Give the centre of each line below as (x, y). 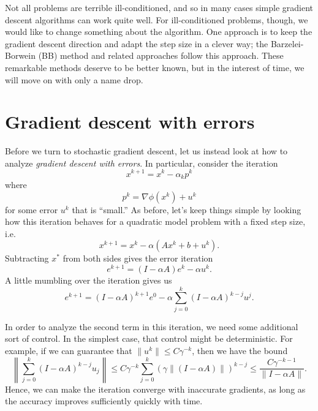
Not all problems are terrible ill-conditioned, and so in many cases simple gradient (159, 7)
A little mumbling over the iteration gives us (89, 280)
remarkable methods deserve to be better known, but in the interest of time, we (155, 67)
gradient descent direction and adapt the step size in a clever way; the (137, 43)
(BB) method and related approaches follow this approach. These (161, 55)
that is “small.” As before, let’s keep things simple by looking (187, 209)
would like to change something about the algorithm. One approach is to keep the (159, 32)
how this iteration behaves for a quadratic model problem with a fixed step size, (155, 221)
